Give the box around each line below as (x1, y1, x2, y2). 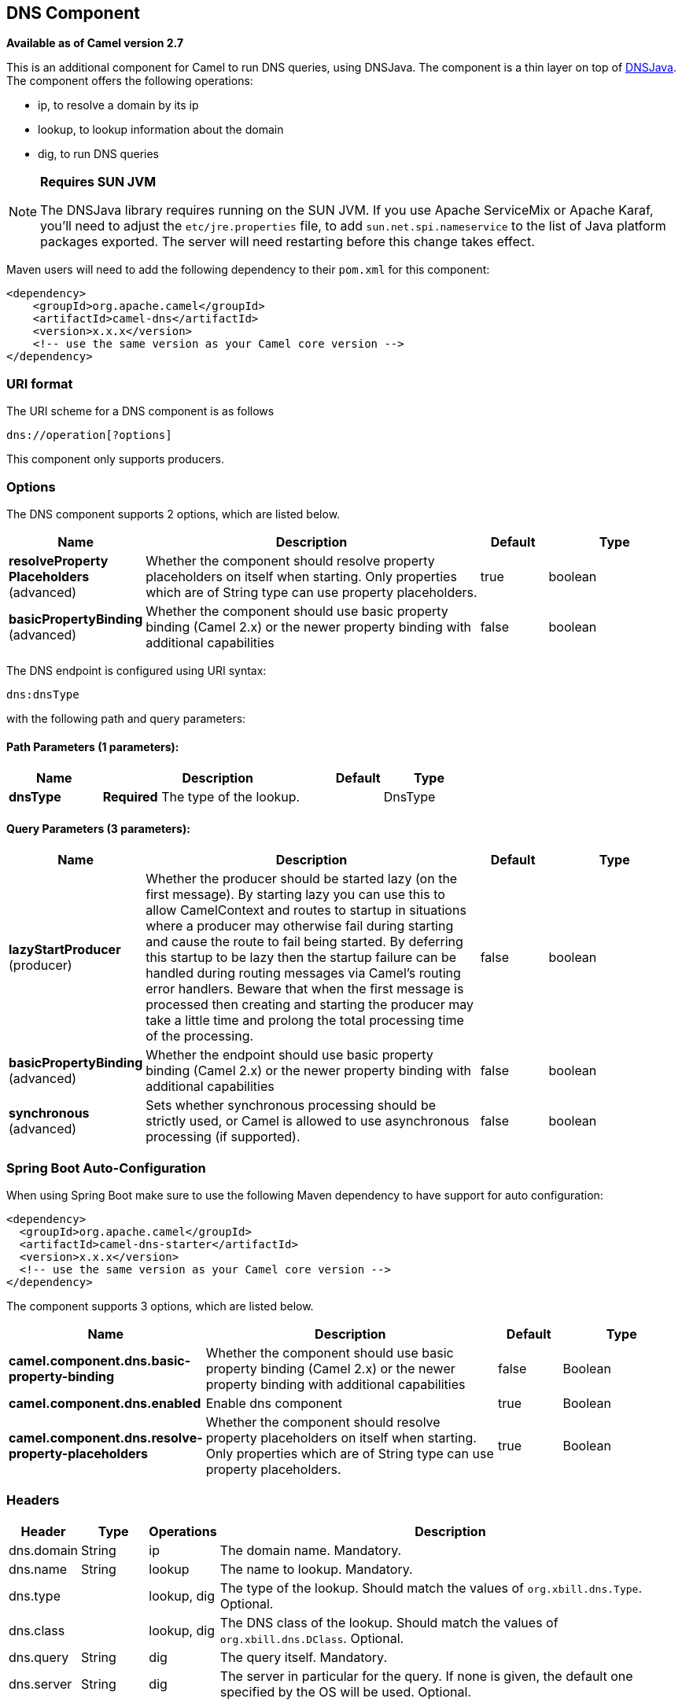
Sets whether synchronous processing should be (146, 1097, 436, 1114)
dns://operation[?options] (6, 429, 172, 442)
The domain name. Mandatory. (219, 1542, 402, 1558)
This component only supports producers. (6, 452, 224, 466)
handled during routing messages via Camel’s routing (146, 965, 461, 982)
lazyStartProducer (9, 941, 121, 958)
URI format (6, 375, 73, 392)
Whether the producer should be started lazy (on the (146, 871, 458, 887)
